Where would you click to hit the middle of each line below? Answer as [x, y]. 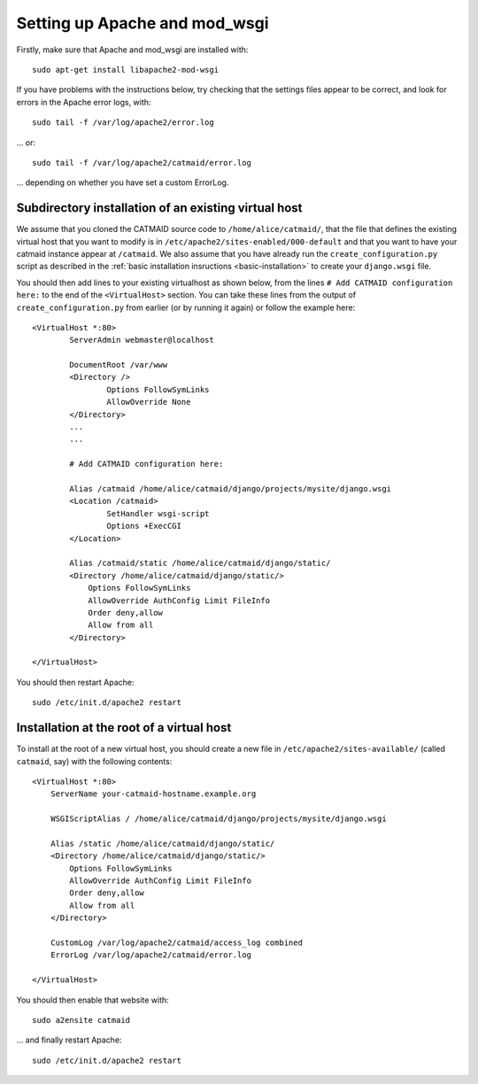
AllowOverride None [149, 402]
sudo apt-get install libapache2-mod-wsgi [126, 70]
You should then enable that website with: [93, 1000]
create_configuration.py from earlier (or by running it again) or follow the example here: [186, 307]
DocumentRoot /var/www [119, 365]
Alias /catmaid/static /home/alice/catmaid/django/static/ [200, 563]
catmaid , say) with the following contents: [94, 761]
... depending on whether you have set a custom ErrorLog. [123, 182]
